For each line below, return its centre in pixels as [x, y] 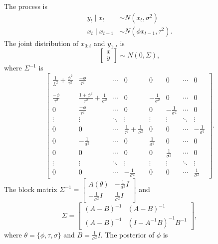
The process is [26, 6]
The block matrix [31, 189]
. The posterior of [127, 234]
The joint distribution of [41, 43]
